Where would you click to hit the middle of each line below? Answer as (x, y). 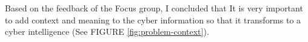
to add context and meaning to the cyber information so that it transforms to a (153, 19)
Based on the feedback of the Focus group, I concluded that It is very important (154, 8)
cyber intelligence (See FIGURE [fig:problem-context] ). (107, 31)
